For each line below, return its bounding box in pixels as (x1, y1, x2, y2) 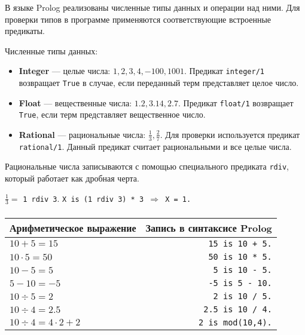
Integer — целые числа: (19, 64, 111, 77)
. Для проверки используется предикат (160, 128, 300, 140)
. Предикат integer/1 (184, 64, 264, 77)
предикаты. (5, 24, 45, 37)
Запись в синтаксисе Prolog (145, 221, 272, 235)
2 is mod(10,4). (199, 318, 272, 328)
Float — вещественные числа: (19, 96, 132, 109)
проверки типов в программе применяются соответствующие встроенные (5, 13, 272, 25)
